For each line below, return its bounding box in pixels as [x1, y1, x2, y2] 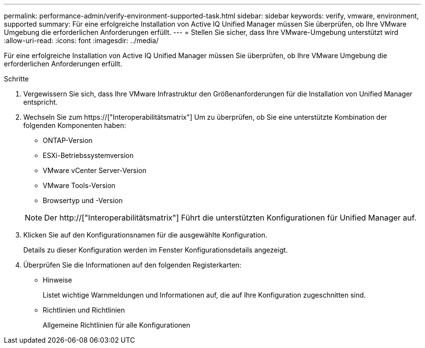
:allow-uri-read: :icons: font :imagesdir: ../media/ [4, 36, 159, 45]
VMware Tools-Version [43, 181, 115, 190]
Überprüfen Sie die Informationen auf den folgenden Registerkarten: [23, 261, 242, 269]
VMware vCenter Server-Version [43, 166, 147, 174]
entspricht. [23, 98, 58, 106]
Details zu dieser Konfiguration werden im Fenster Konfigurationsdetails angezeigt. [23, 246, 288, 254]
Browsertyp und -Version [43, 196, 123, 205]
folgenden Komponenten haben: [23, 121, 126, 129]
